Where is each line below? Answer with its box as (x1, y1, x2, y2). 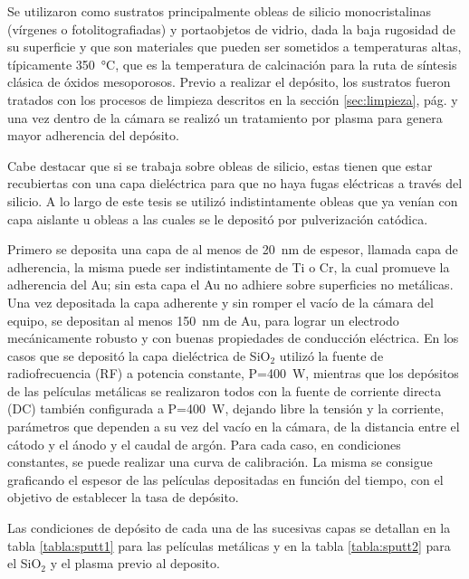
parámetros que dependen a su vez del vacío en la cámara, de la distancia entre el (7, 417, 460, 436)
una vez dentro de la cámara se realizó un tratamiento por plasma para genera (7, 108, 443, 127)
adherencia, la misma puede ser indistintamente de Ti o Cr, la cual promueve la (7, 257, 450, 276)
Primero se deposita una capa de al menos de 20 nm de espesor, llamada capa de (7, 240, 458, 259)
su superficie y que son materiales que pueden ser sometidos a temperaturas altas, (7, 37, 462, 56)
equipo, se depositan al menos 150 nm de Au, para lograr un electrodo (7, 310, 399, 329)
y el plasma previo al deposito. (50, 554, 220, 573)
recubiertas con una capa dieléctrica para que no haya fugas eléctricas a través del (7, 174, 463, 193)
